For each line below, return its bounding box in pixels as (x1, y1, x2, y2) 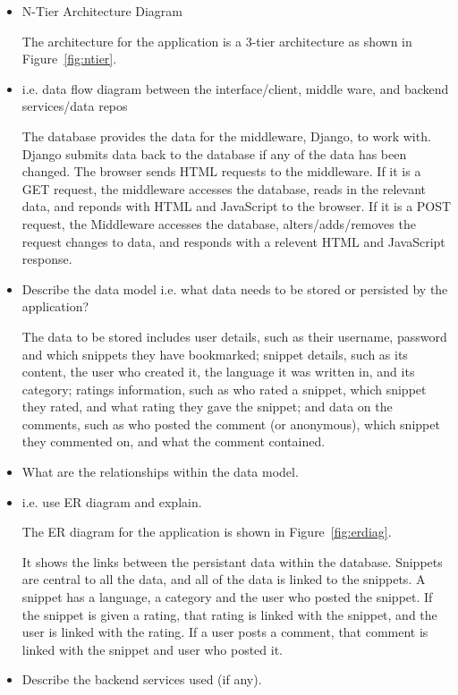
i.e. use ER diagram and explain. (21, 492, 202, 511)
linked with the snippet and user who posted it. (21, 640, 283, 658)
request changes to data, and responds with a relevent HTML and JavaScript (21, 232, 445, 250)
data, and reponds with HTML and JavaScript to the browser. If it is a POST (21, 197, 452, 216)
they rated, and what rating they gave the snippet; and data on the (21, 397, 393, 416)
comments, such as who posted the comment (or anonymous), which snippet (21, 414, 440, 433)
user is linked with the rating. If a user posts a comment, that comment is (21, 623, 428, 641)
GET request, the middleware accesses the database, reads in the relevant (21, 179, 426, 198)
